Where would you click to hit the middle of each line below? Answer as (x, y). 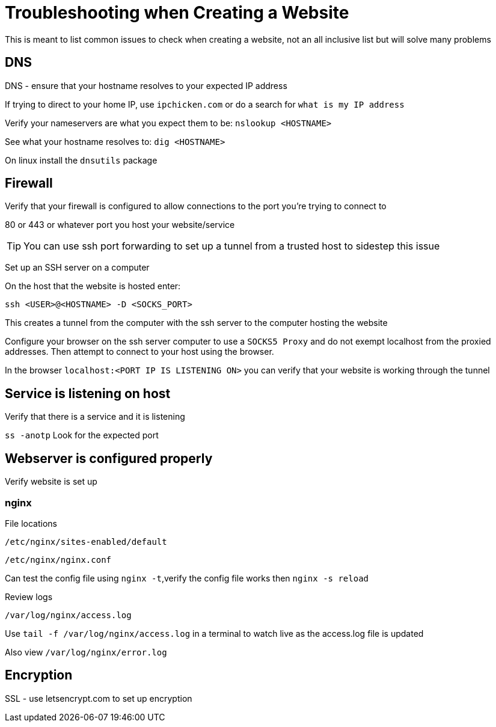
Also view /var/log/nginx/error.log (86, 652)
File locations (31, 523)
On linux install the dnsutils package (81, 160)
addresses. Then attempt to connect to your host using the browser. (139, 352)
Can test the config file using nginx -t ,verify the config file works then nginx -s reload (187, 578)
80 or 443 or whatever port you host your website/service (120, 225)
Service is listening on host (88, 393)
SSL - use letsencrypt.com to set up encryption (99, 698)
